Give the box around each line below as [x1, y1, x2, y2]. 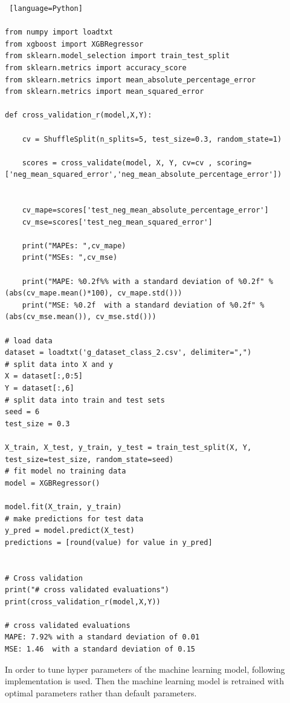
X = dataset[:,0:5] [5, 372, 83, 381]
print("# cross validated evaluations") [5, 586, 170, 595]
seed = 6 [5, 408, 40, 417]
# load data [5, 336, 53, 345]
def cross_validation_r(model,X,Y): [5, 111, 152, 120]
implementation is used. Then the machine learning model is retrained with [5, 675, 284, 687]
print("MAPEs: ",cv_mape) [22, 241, 126, 250]
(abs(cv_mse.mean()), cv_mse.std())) [5, 312, 156, 322]
